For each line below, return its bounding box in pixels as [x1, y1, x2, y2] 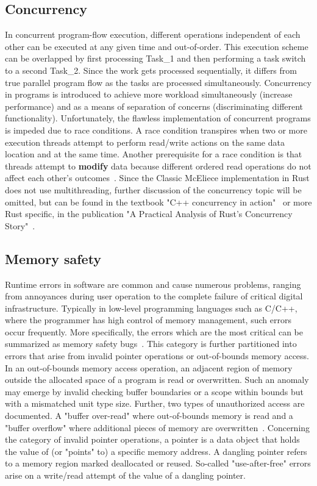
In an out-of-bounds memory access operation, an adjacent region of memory [5, 361, 293, 374]
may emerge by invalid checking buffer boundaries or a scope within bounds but [5, 385, 304, 398]
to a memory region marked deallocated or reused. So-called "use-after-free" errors [5, 457, 311, 470]
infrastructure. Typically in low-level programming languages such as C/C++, [5, 301, 297, 314]
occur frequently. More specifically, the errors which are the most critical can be [5, 325, 303, 338]
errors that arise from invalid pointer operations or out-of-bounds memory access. [5, 349, 309, 362]
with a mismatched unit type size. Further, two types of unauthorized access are [5, 397, 305, 410]
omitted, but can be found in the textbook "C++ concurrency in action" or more [5, 195, 312, 208]
